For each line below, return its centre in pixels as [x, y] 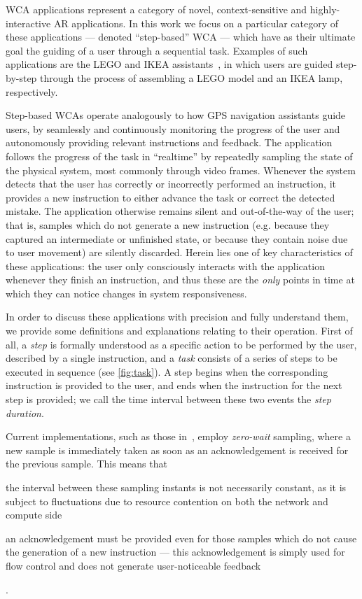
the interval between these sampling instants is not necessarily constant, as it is [176, 487]
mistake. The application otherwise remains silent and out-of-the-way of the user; [180, 211]
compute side [34, 515]
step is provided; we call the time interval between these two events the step [168, 399]
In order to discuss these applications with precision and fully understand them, [177, 317]
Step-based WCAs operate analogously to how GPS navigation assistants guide [176, 115]
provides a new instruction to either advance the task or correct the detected [170, 197]
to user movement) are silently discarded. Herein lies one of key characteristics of [179, 252]
